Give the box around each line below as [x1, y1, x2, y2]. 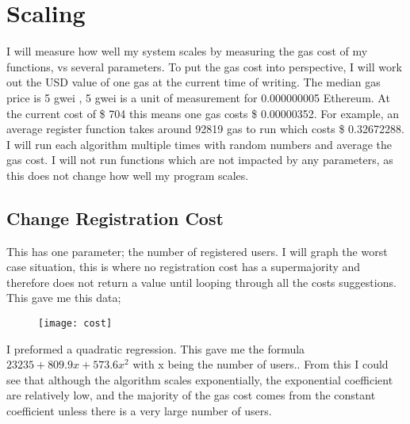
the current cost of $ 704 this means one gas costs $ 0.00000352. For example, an [6, 105, 399, 121]
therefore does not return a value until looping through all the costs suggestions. [6, 273, 397, 290]
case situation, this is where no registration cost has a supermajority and [6, 258, 361, 275]
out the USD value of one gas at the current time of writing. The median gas [6, 74, 381, 90]
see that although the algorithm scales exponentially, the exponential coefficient [6, 371, 393, 388]
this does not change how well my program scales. [6, 166, 249, 183]
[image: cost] [38, 318, 113, 330]
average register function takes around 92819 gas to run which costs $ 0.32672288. [6, 120, 404, 137]
